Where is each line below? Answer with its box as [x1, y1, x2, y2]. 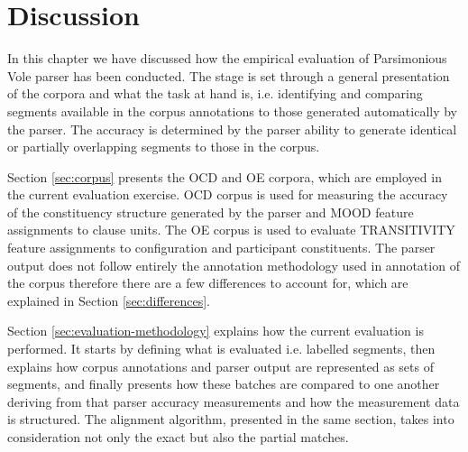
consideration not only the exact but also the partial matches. [7, 428, 349, 446]
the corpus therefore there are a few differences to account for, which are [7, 273, 408, 292]
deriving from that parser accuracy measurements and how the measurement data [7, 392, 460, 410]
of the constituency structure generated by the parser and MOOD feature [7, 202, 414, 221]
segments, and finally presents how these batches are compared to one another [7, 374, 440, 393]
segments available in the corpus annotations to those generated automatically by [7, 101, 457, 120]
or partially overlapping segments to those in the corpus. [7, 137, 320, 156]
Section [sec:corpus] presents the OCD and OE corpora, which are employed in [7, 167, 442, 186]
